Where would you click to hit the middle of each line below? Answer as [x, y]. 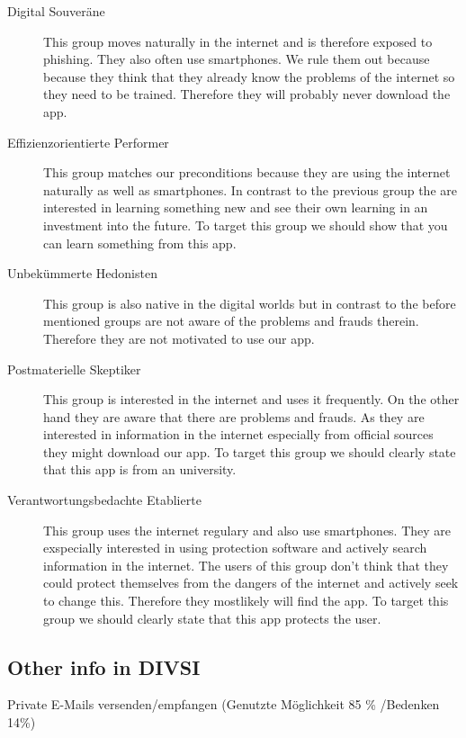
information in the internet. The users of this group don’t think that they [246, 565]
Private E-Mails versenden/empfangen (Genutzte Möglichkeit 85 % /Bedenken [224, 704]
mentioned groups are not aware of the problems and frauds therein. [231, 321]
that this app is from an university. [140, 469]
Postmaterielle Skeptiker [74, 369]
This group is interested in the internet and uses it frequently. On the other [251, 399]
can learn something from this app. [140, 243]
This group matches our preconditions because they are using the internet [247, 172]
